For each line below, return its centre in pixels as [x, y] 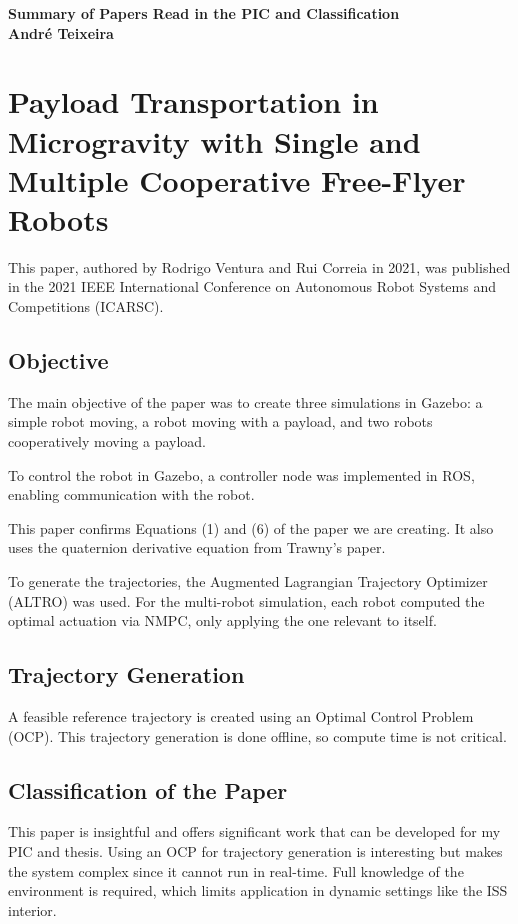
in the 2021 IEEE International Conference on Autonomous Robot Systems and [252, 286]
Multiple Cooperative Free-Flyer [237, 179]
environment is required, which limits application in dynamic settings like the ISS [258, 890]
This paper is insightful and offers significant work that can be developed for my [254, 831]
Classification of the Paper [148, 789]
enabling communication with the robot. [131, 494]
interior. [32, 909]
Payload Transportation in [193, 101]
